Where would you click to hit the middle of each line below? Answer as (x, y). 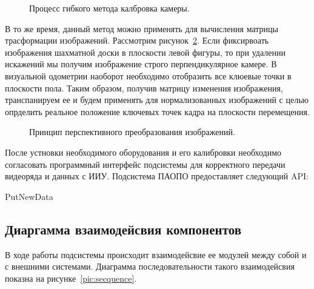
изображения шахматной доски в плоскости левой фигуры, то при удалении (145, 52)
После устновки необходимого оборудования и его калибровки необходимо (143, 152)
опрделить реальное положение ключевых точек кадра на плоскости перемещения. (157, 111)
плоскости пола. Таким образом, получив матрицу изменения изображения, (144, 88)
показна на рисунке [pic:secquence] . (71, 278)
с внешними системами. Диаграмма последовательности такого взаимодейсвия (150, 266)
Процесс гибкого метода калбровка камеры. (109, 8)
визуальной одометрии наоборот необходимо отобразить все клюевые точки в (148, 75)
